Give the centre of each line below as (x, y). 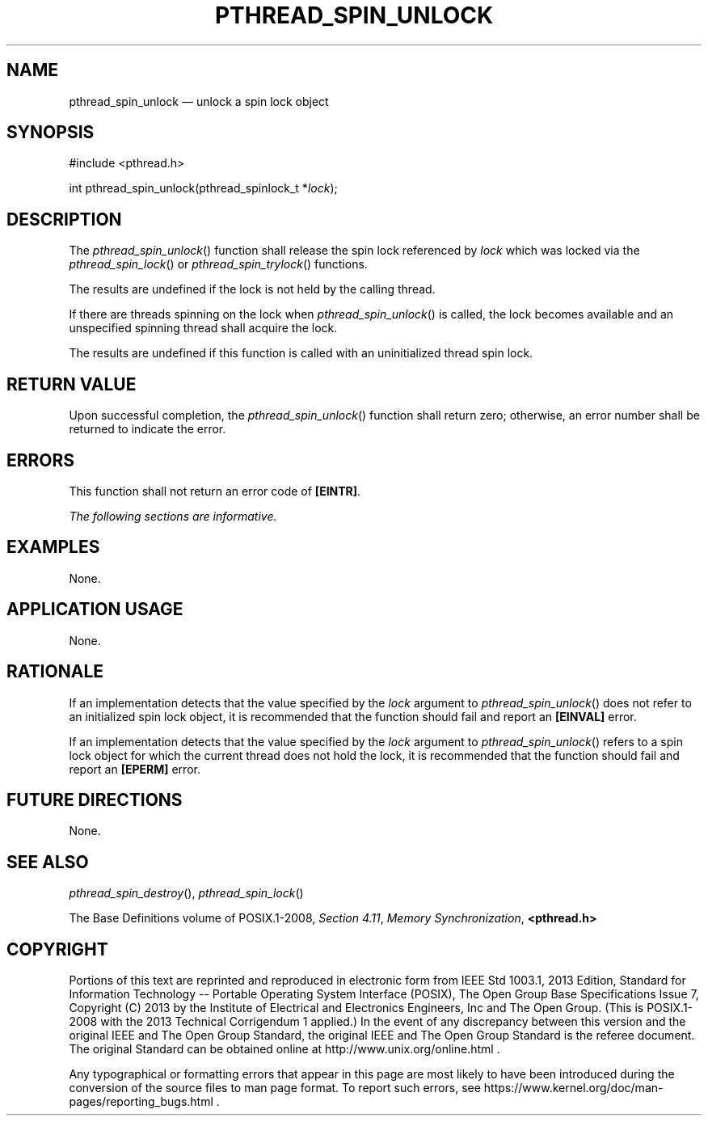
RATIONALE (55, 672)
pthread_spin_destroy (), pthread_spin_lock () (186, 893)
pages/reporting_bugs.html (141, 1102)
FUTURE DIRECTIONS (95, 799)
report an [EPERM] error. (135, 769)
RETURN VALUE (72, 384)
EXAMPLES (53, 547)
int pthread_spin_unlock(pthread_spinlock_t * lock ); (203, 188)
